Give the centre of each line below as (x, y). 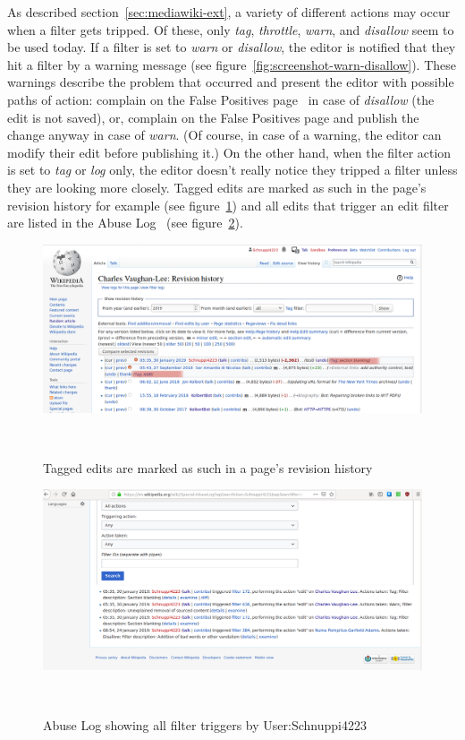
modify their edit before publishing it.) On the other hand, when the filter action (229, 152)
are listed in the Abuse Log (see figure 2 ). (125, 223)
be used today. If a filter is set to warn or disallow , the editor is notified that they (232, 47)
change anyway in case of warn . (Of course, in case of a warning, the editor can (224, 135)
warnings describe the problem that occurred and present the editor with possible (231, 82)
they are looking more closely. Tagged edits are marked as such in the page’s (217, 187)
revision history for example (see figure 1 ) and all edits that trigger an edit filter (228, 205)
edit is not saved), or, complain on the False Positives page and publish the (213, 117)
